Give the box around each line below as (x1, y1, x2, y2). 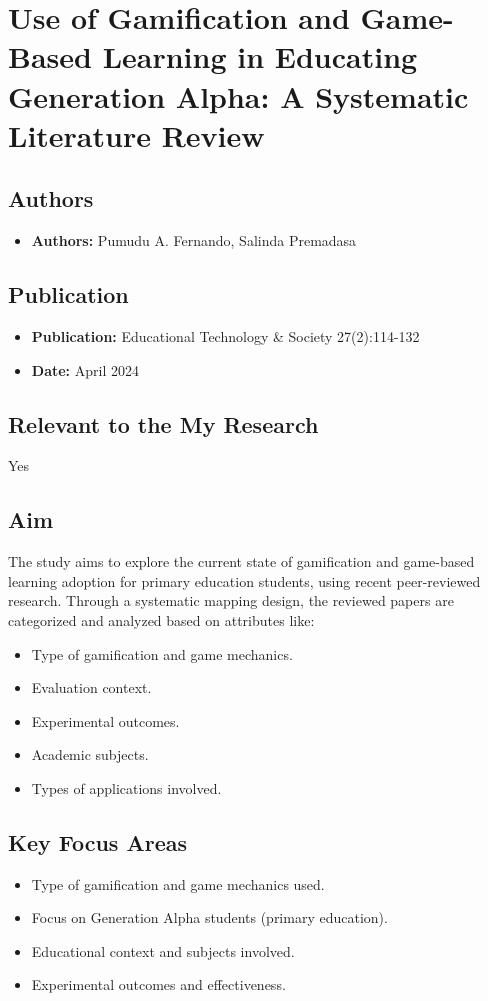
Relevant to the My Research (8, 408, 319, 439)
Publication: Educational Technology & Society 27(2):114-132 (31, 325, 420, 346)
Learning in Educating (102, 36, 418, 77)
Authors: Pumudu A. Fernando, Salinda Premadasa (31, 230, 357, 251)
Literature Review (8, 114, 265, 155)
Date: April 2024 (31, 359, 139, 380)
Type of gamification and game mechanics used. (31, 873, 325, 894)
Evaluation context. (31, 677, 152, 698)
